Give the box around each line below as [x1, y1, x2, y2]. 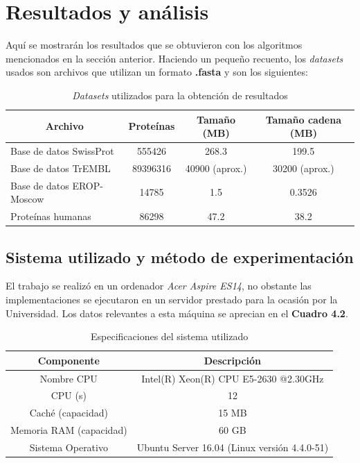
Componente [37, 353, 100, 367]
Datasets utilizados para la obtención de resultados [72, 87, 288, 102]
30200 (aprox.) [272, 160, 334, 175]
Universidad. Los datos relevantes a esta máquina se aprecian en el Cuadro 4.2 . [6, 305, 348, 320]
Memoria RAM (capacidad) [10, 423, 127, 437]
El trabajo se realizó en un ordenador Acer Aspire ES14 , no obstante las [6, 278, 312, 293]
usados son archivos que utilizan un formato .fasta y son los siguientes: [6, 65, 308, 79]
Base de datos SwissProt [10, 143, 114, 158]
